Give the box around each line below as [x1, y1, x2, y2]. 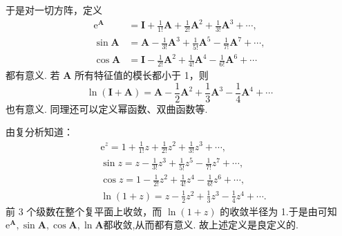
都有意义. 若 [6, 68, 60, 82]
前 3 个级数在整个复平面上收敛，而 [6, 203, 162, 218]
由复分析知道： [6, 125, 73, 139]
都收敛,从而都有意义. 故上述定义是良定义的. [103, 217, 298, 232]
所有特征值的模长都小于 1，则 [75, 68, 209, 82]
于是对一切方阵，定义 [6, 3, 102, 17]
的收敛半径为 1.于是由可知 [220, 203, 337, 218]
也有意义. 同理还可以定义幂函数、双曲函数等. [6, 101, 208, 116]
